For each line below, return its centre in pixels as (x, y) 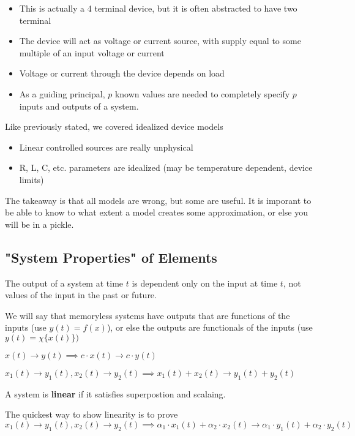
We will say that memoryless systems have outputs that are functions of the (148, 315)
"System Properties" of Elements (111, 257)
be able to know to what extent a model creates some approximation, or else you (156, 212)
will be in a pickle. (39, 224)
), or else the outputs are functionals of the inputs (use (210, 327)
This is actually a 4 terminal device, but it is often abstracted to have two (158, 8)
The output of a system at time (64, 283)
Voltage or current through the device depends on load (122, 73)
